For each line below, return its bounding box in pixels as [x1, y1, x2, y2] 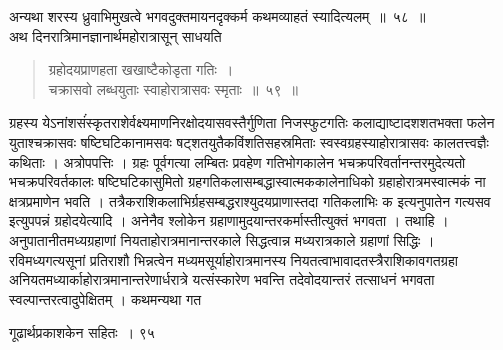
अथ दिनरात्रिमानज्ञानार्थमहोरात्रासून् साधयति [9, 25, 222, 46]
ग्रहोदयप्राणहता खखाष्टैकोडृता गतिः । [48, 59, 234, 80]
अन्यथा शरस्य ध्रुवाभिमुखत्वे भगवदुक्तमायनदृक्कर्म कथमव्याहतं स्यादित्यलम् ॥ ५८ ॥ [9, 6, 426, 26]
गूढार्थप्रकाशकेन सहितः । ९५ [9, 322, 155, 343]
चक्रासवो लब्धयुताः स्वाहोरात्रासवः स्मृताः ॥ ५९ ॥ [48, 78, 298, 99]
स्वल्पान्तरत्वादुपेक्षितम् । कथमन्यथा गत [9, 288, 202, 309]
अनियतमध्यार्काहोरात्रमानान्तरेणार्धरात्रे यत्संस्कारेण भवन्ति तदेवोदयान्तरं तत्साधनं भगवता [9, 269, 435, 290]
